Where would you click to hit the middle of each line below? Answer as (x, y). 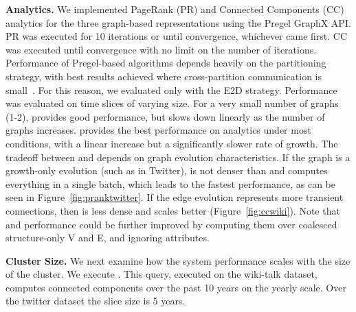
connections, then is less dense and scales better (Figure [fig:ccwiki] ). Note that (173, 210)
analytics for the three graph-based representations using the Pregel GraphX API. (178, 22)
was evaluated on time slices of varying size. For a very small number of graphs (172, 103)
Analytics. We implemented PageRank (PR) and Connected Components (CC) (175, 9)
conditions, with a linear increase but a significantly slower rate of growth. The (172, 143)
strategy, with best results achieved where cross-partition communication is (164, 76)
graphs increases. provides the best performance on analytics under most (158, 130)
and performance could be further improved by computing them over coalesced (171, 224)
